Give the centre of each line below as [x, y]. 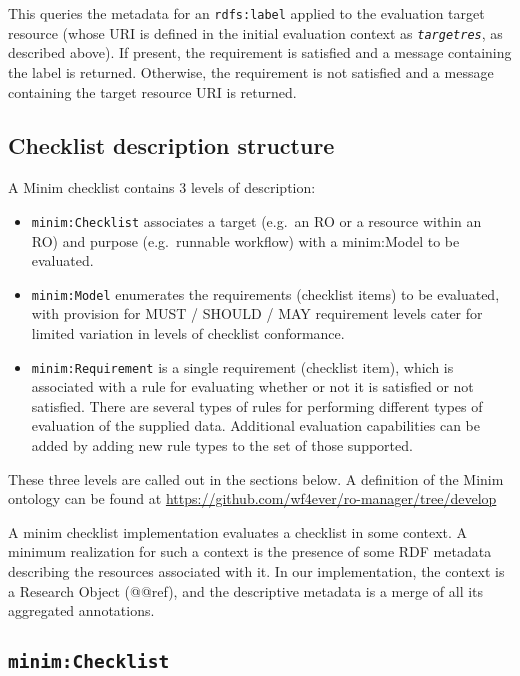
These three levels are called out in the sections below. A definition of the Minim [256, 478]
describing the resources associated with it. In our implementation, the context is [256, 570]
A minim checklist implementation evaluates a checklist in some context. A [238, 531]
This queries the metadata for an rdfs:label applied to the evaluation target [246, 13]
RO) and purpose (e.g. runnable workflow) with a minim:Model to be [245, 240]
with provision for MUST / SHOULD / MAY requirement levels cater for [257, 313]
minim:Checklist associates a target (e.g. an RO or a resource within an [256, 220]
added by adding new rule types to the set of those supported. [222, 445]
